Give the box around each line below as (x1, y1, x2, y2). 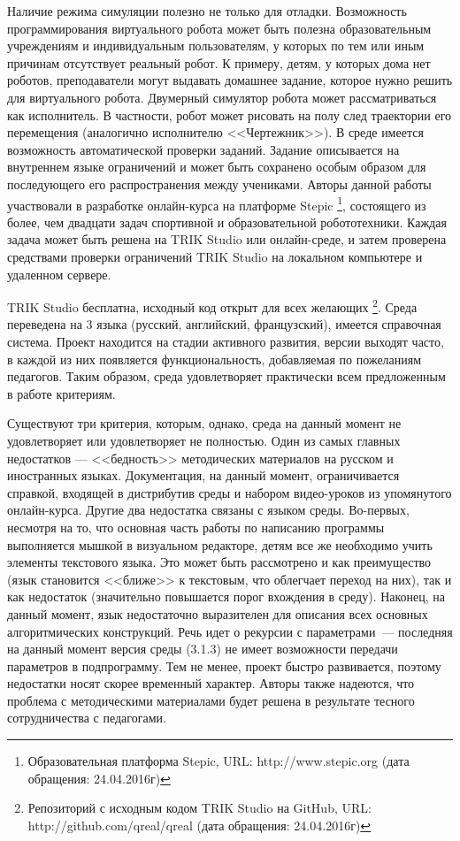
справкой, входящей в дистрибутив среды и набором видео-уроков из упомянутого (7, 483, 452, 501)
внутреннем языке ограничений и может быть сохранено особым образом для (7, 157, 426, 176)
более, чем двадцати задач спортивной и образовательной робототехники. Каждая (7, 212, 447, 231)
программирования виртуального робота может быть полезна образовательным (7, 19, 432, 37)
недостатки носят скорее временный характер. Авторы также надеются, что (7, 674, 415, 692)
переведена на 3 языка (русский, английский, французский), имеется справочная (7, 315, 441, 333)
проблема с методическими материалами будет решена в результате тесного (7, 691, 415, 709)
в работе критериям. (7, 384, 116, 402)
